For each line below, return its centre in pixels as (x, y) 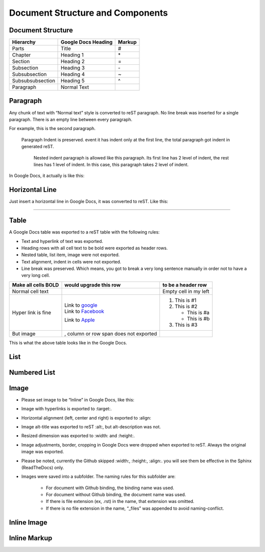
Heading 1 (72, 55)
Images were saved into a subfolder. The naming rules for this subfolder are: (99, 476)
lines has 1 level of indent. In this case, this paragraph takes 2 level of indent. (111, 164)
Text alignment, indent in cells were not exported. (71, 262)
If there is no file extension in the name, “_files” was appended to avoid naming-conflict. (135, 508)
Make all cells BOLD (35, 285)
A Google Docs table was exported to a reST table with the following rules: (84, 232)
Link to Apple (80, 320)
